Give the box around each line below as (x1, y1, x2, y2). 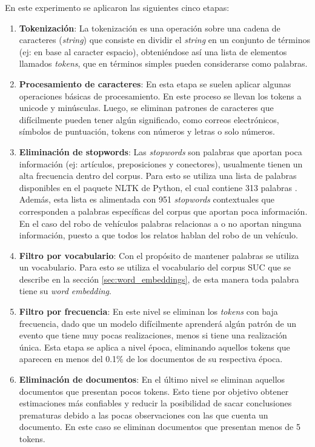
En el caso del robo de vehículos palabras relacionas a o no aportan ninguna (19, 217, 302, 229)
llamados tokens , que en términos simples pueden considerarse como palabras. (19, 57, 308, 70)
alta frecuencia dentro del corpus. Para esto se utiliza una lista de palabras (19, 169, 297, 182)
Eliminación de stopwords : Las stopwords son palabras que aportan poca (19, 145, 302, 158)
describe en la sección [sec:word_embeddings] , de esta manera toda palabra (19, 272, 299, 285)
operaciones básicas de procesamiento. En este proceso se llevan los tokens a (19, 89, 302, 102)
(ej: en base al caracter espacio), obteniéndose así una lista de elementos (19, 45, 287, 58)
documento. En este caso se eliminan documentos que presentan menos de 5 (19, 420, 300, 433)
